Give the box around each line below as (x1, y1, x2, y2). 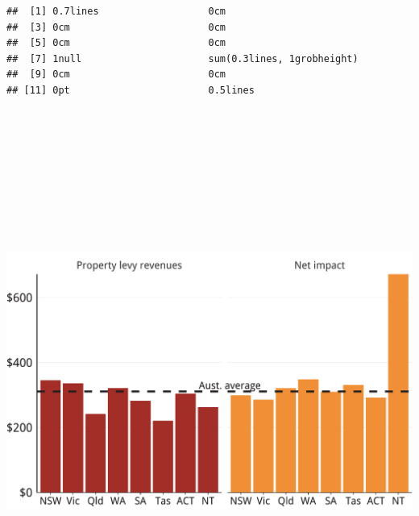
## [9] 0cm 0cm (6, 69, 226, 81)
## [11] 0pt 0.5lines (6, 84, 255, 96)
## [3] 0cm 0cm (6, 21, 226, 33)
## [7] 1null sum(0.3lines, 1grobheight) (6, 52, 359, 64)
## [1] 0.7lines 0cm (6, 6, 226, 17)
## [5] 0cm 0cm (6, 37, 226, 49)
